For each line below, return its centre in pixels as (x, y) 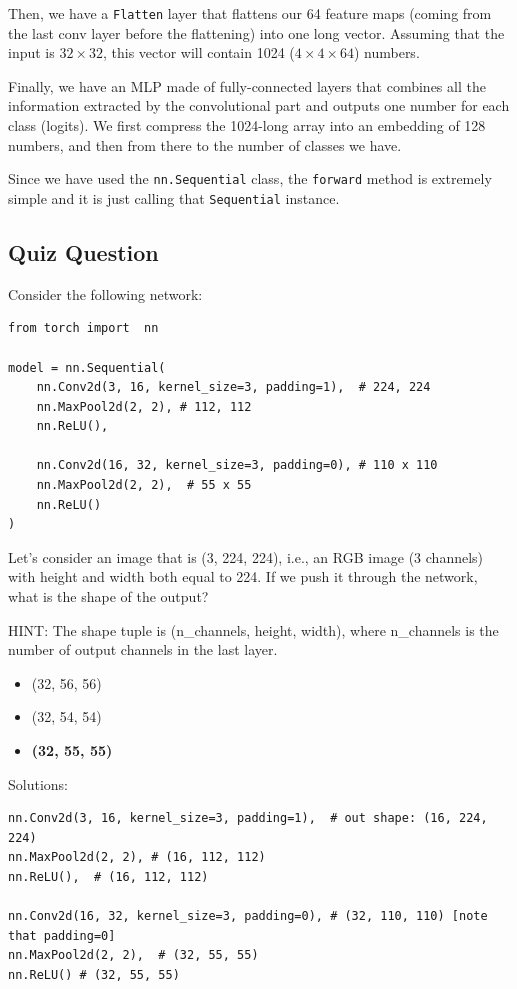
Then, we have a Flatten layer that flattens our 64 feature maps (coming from (250, 13)
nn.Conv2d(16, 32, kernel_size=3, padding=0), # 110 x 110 (237, 465)
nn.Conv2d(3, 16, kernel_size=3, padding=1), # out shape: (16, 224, (248, 818)
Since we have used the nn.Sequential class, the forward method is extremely (250, 178)
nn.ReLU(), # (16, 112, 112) (108, 876)
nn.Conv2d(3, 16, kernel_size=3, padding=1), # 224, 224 (233, 387)
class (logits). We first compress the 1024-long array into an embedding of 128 (247, 125)
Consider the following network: (105, 293)
